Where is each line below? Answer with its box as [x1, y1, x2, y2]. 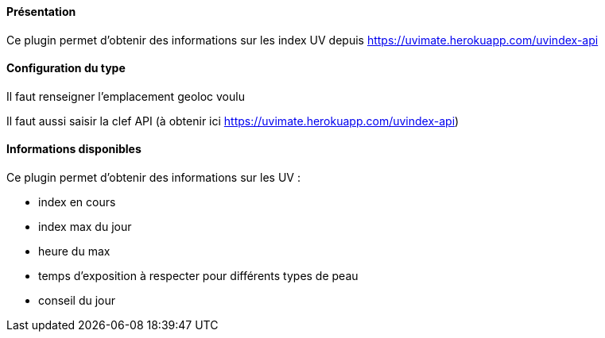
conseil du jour [38, 294, 116, 308]
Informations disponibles [6, 142, 142, 156]
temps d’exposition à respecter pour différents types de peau [38, 269, 359, 283]
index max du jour [38, 220, 132, 234]
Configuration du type [6, 61, 126, 75]
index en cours [38, 195, 116, 209]
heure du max [38, 244, 111, 259]
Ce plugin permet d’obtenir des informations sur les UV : [6, 171, 301, 185]
